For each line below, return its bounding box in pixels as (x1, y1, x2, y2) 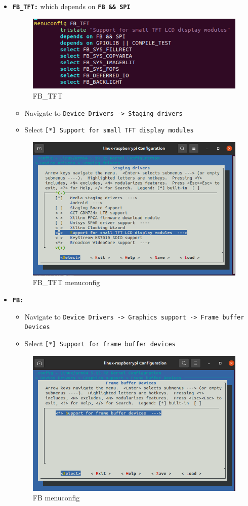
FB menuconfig (32, 492, 80, 503)
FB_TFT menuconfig (32, 277, 100, 288)
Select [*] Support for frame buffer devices (24, 338, 176, 349)
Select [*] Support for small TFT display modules (24, 124, 194, 135)
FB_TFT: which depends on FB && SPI (12, 1, 131, 11)
